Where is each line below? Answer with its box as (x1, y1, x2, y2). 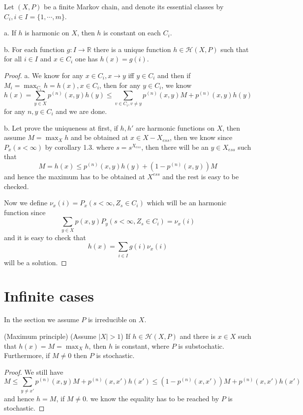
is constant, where (115, 340, 170, 351)
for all (4, 54, 22, 64)
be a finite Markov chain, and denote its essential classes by (44, 1, 224, 11)
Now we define (4, 197, 48, 208)
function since (4, 207, 46, 217)
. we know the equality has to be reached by (86, 393, 219, 403)
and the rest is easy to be (162, 171, 239, 181)
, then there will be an (141, 141, 209, 152)
